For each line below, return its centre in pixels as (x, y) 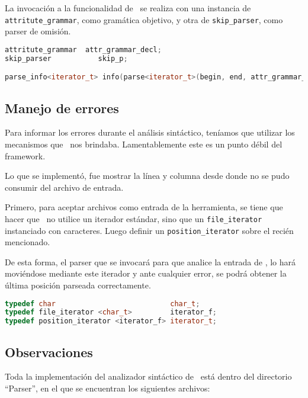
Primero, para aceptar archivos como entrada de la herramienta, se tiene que (144, 207)
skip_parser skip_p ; (66, 58)
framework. (25, 155)
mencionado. (28, 242)
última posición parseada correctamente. (78, 285)
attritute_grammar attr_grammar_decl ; (83, 49)
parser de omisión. (38, 31)
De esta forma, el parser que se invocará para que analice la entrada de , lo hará (150, 261)
